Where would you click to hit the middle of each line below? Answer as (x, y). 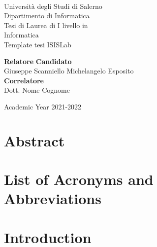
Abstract (34, 140)
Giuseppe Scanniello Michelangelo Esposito (69, 71)
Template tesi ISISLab (38, 44)
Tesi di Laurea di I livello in (46, 25)
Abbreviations (53, 198)
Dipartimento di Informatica (47, 16)
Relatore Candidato (38, 61)
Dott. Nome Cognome (37, 90)
